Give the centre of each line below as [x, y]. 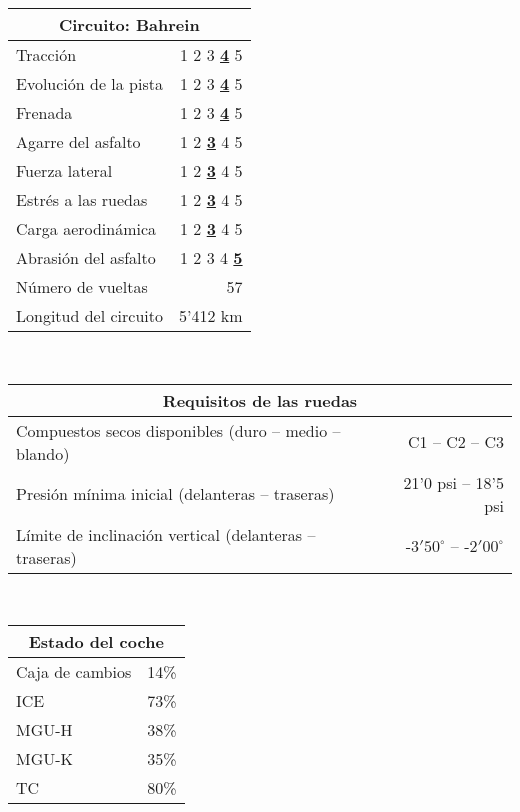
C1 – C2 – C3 [456, 442]
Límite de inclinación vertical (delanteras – [166, 534]
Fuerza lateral [64, 170]
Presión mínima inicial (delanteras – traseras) [175, 494]
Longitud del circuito [89, 315]
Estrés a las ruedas [82, 199]
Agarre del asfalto [78, 141]
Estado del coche [96, 642]
